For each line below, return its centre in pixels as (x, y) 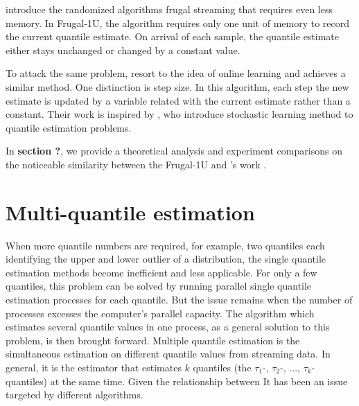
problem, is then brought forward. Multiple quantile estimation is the (153, 340)
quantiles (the (222, 367)
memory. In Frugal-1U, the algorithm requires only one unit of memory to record (178, 23)
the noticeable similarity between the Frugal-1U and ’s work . (136, 164)
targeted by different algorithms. (75, 395)
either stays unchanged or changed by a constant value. (123, 50)
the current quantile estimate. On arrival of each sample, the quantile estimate (173, 36)
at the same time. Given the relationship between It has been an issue (199, 381)
